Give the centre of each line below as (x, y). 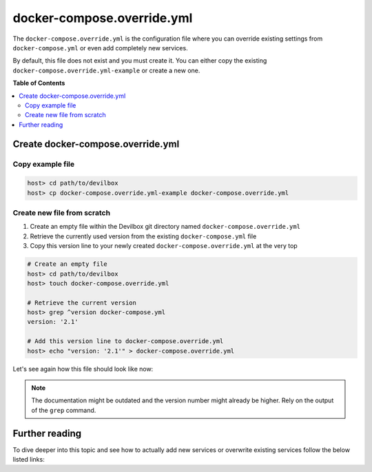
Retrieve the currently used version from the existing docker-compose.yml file (143, 236)
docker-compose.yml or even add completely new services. (101, 48)
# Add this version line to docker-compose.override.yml (125, 341)
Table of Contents (39, 83)
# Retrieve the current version (82, 302)
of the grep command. (64, 410)
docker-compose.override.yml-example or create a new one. (106, 70)
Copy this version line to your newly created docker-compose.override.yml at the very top (164, 246)
